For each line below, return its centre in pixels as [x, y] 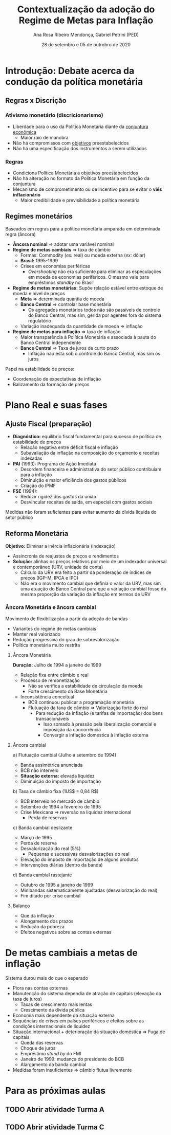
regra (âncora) [20, 234]
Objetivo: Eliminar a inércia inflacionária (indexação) [61, 546]
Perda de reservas [47, 817]
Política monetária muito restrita [46, 645]
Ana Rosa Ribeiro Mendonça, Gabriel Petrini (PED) [86, 34]
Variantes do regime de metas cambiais [54, 628]
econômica [25, 132]
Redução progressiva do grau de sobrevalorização [66, 639]
